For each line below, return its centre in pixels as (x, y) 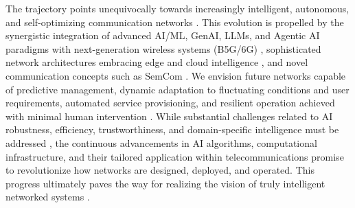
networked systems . (48, 197)
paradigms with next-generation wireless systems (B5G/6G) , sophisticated (163, 48)
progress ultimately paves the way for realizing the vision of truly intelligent (165, 183)
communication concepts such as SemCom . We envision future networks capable (176, 75)
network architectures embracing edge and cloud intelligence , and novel (157, 62)
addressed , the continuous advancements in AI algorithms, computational (161, 142)
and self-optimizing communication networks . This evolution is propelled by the (175, 22)
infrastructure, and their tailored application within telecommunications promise (175, 156)
